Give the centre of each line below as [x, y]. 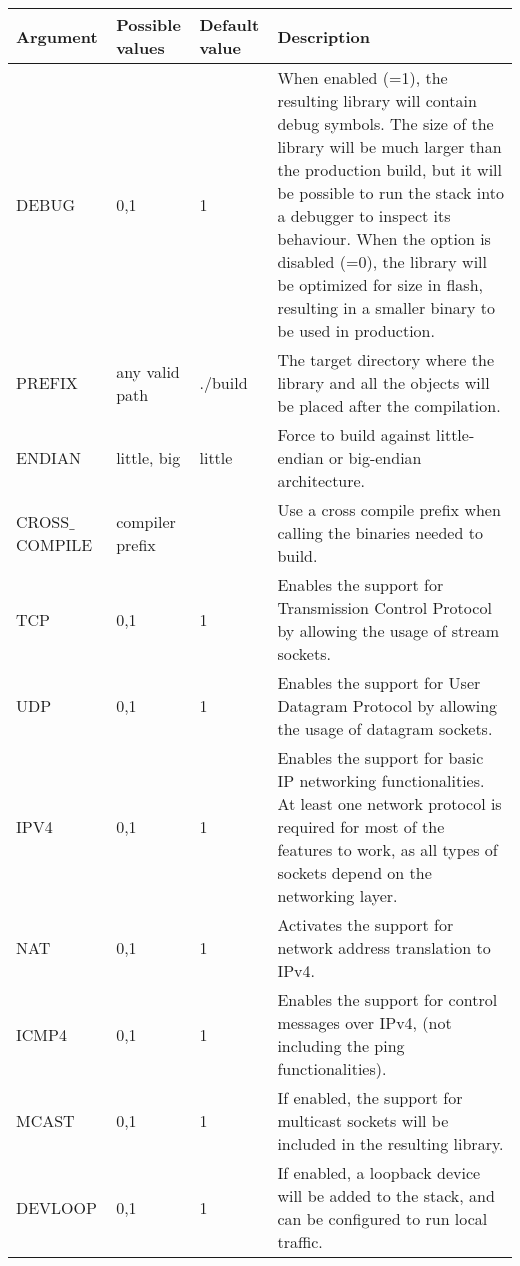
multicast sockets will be [363, 1120]
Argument [57, 36]
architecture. [321, 480]
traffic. [300, 1241]
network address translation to [384, 947]
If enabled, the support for [370, 1097]
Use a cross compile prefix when [389, 509]
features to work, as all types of [387, 849]
